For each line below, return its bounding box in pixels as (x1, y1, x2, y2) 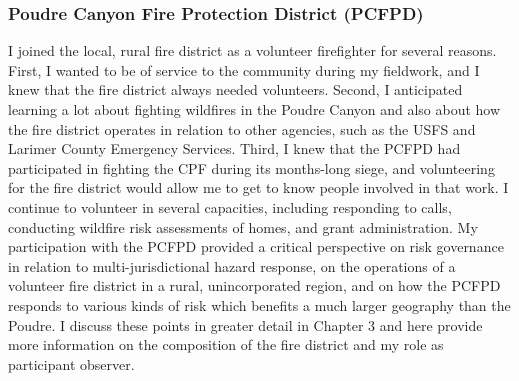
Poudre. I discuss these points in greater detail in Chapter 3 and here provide (8, 314, 483, 335)
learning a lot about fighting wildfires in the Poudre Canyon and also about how (8, 99, 501, 119)
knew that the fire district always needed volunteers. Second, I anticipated (8, 79, 463, 100)
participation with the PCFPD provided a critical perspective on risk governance (8, 236, 504, 257)
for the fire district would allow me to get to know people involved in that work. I (8, 177, 509, 198)
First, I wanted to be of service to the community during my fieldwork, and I (8, 59, 480, 80)
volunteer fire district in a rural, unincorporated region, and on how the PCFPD (8, 275, 501, 296)
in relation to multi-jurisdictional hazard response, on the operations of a (8, 255, 456, 276)
